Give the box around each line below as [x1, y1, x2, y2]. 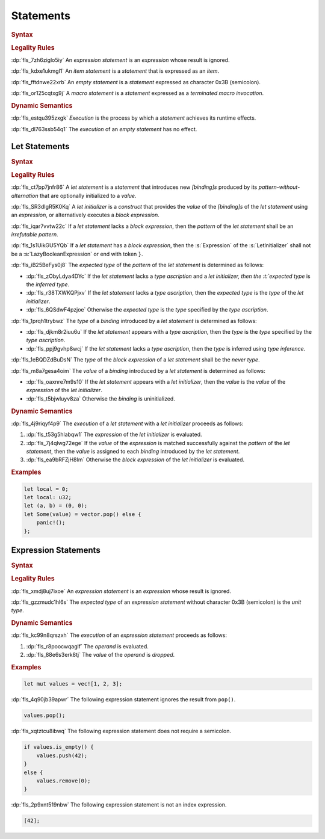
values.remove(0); [36, 777, 91, 784]
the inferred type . [26, 281, 70, 288]
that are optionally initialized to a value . [39, 192, 137, 199]
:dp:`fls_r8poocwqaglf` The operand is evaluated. [26, 642, 149, 650]
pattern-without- [258, 183, 300, 191]
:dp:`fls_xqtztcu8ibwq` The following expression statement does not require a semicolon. [11, 728, 232, 735]
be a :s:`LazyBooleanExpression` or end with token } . [11, 250, 144, 257]
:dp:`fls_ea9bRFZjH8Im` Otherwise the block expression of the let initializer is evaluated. [26, 456, 245, 463]
